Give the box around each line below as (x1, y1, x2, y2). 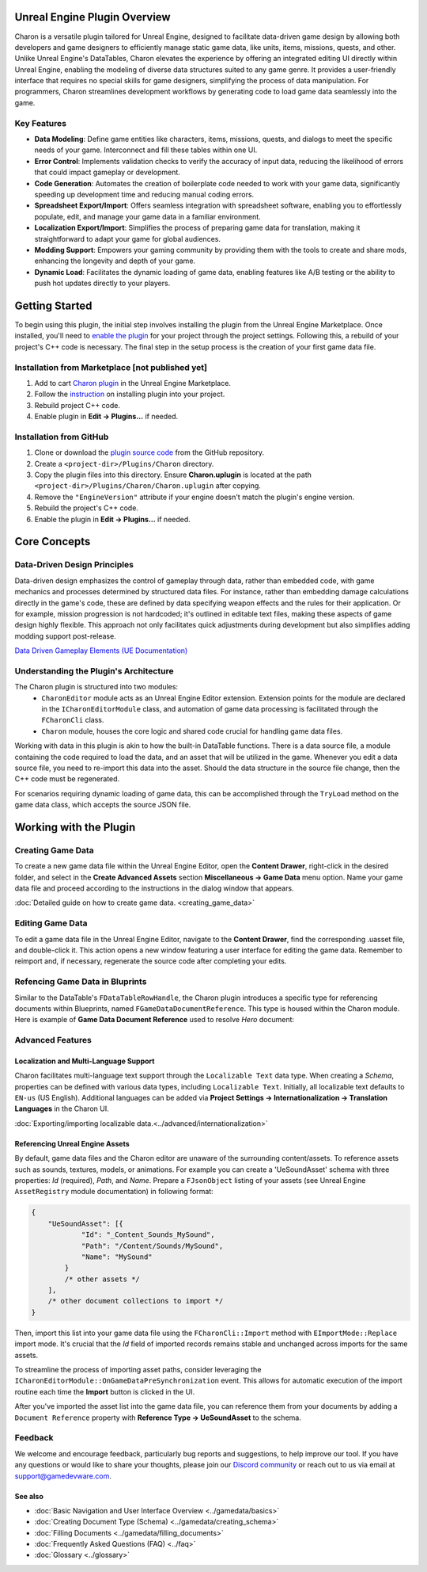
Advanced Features (14, 1035, 93, 1046)
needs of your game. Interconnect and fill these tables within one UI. (34, 145, 258, 155)
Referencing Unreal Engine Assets (14, 1139, 130, 1148)
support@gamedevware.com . (14, 1471, 112, 1481)
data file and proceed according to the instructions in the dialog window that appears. (14, 883, 294, 893)
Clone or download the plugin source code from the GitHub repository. (34, 448, 265, 457)
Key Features (14, 117, 67, 128)
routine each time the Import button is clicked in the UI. (14, 1387, 195, 1396)
